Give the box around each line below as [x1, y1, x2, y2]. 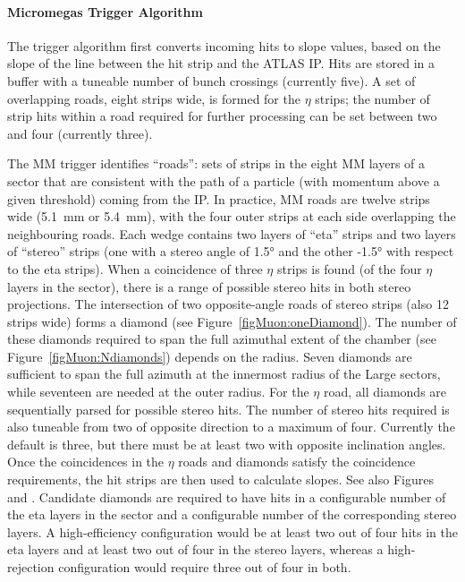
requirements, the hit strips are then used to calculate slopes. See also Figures [7, 470, 434, 489]
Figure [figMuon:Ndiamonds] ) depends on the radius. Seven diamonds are [7, 347, 412, 365]
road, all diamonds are [323, 382, 447, 401]
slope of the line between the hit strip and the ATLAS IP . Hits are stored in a [7, 54, 435, 73]
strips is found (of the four [276, 259, 422, 278]
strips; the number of [315, 89, 430, 107]
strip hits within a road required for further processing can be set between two [7, 107, 437, 125]
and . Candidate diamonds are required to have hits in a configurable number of [7, 487, 446, 506]
